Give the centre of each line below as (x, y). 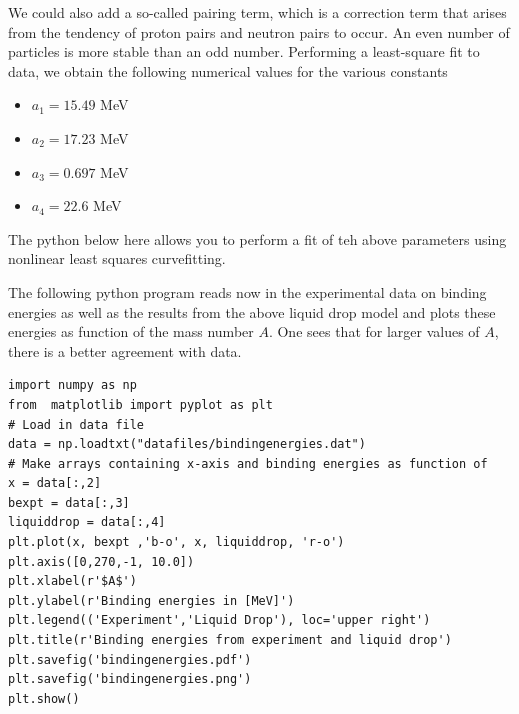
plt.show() (44, 698)
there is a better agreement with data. (125, 350)
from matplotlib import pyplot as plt (140, 404)
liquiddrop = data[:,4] (87, 522)
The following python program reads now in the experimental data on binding (247, 291)
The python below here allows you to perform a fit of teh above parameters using (257, 238)
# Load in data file (76, 424)
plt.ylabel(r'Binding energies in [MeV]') (151, 600)
